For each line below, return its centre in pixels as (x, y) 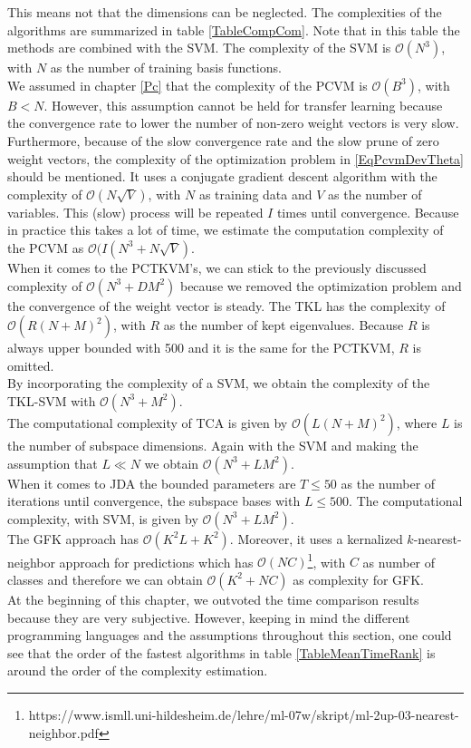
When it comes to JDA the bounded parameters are (152, 483)
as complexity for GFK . (358, 579)
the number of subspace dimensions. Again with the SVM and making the (213, 445)
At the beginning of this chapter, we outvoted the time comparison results (213, 599)
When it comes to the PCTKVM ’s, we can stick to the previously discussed (217, 267)
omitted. (31, 365)
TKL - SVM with (52, 400)
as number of (399, 562)
